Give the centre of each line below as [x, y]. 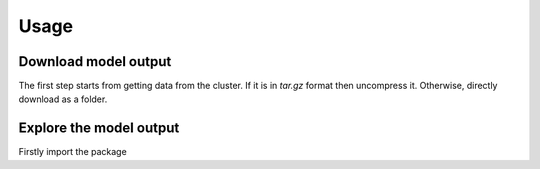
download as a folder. [63, 99]
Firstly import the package [72, 152]
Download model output [95, 61]
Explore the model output [99, 128]
